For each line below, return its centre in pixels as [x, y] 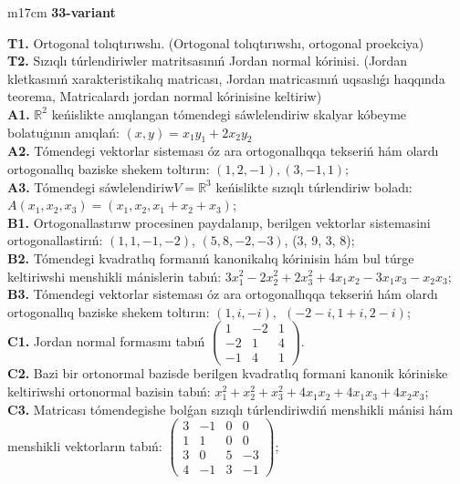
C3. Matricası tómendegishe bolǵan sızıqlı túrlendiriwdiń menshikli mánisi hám [230, 409]
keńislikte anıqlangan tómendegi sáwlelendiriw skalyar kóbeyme [229, 113]
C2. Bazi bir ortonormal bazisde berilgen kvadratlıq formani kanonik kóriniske [228, 373]
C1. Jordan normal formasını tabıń [106, 340]
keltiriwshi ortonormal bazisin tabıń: [109, 391]
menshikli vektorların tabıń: [85, 445]
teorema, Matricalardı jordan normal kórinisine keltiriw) [165, 96]
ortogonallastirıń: [55, 240]
